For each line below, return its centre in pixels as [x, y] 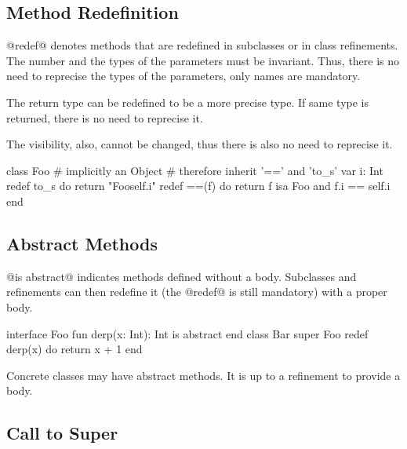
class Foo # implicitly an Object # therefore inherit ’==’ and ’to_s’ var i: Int [195, 170]
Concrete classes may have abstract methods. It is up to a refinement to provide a [203, 375]
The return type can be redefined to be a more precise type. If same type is [187, 102]
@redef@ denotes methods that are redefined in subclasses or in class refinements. [202, 45]
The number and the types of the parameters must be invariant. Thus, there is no [203, 60]
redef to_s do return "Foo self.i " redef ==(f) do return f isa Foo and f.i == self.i [198, 186]
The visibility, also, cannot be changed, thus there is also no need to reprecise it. [200, 144]
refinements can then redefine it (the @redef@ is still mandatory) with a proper [197, 292]
